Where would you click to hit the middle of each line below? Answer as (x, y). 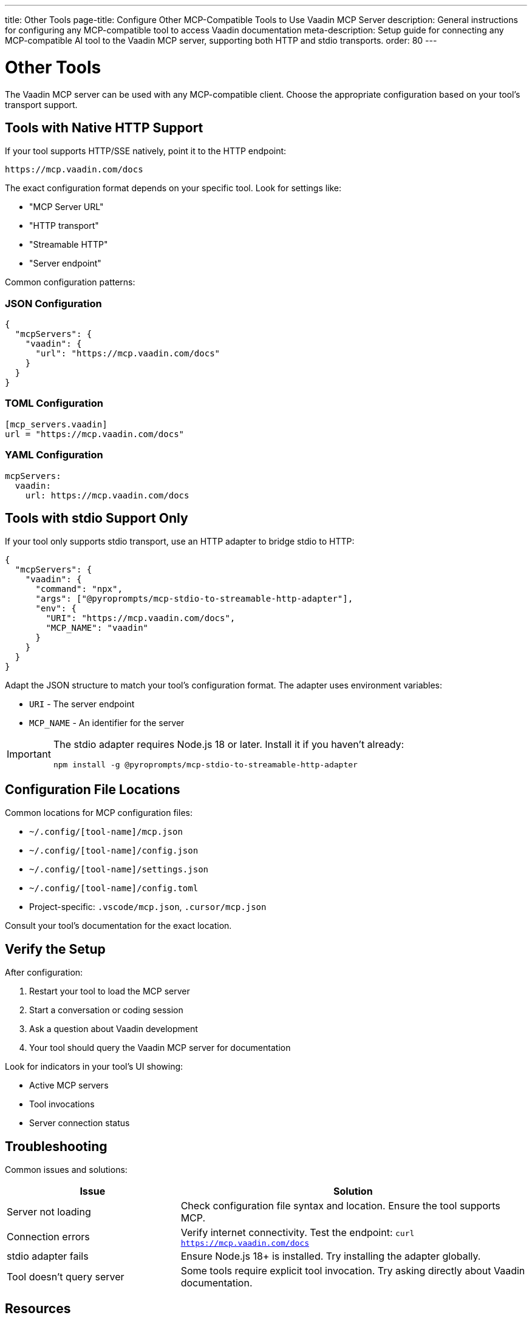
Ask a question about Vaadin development (114, 1029)
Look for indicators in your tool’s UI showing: (94, 1067)
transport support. (41, 104)
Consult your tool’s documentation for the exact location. (118, 926)
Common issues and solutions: (66, 1169)
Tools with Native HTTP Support (104, 127)
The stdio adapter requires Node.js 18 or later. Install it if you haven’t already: (229, 745)
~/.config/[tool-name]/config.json (114, 851)
